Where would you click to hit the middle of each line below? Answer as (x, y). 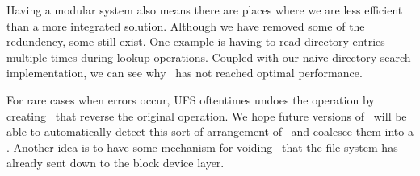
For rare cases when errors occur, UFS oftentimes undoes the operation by (191, 99)
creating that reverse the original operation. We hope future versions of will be (207, 115)
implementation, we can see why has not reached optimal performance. (185, 73)
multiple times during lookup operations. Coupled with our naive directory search (209, 57)
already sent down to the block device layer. (115, 163)
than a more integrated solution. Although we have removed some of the (186, 25)
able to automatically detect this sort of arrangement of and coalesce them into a (210, 131)
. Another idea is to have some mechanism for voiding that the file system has (202, 147)
